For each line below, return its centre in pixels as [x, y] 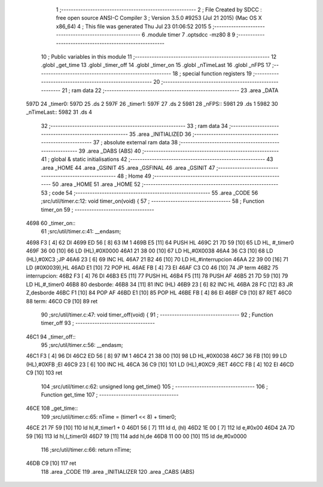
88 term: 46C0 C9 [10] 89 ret [62, 301]
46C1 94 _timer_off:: [51, 337]
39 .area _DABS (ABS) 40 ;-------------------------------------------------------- [179, 151]
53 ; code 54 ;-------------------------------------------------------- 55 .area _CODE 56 [150, 193]
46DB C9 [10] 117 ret [51, 463]
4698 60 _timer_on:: [51, 223]
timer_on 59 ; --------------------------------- [98, 209]
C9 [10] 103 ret [44, 373]
